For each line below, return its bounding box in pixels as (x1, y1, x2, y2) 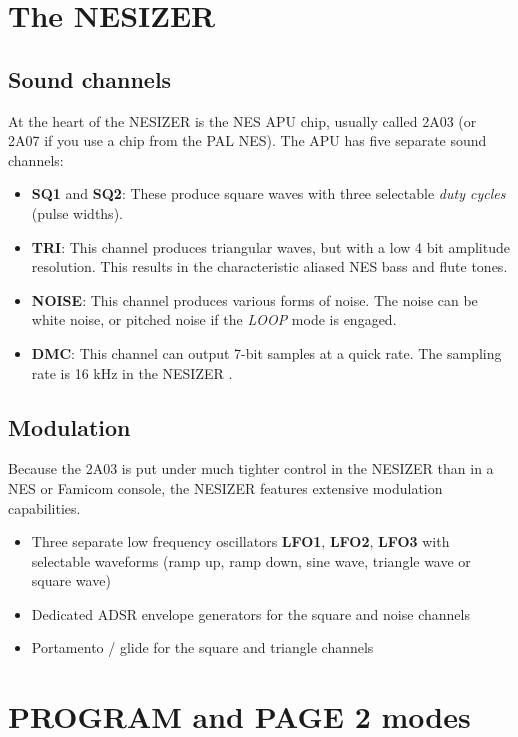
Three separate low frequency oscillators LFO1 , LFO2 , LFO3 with (31, 531, 450, 552)
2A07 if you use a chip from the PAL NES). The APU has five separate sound (8, 130, 487, 151)
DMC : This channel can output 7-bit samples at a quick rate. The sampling (31, 342, 502, 363)
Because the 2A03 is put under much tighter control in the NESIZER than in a (8, 458, 494, 479)
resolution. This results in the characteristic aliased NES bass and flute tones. (31, 256, 508, 277)
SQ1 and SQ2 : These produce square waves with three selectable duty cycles (31, 183, 506, 204)
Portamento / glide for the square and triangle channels (31, 637, 374, 658)
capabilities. (8, 497, 81, 518)
